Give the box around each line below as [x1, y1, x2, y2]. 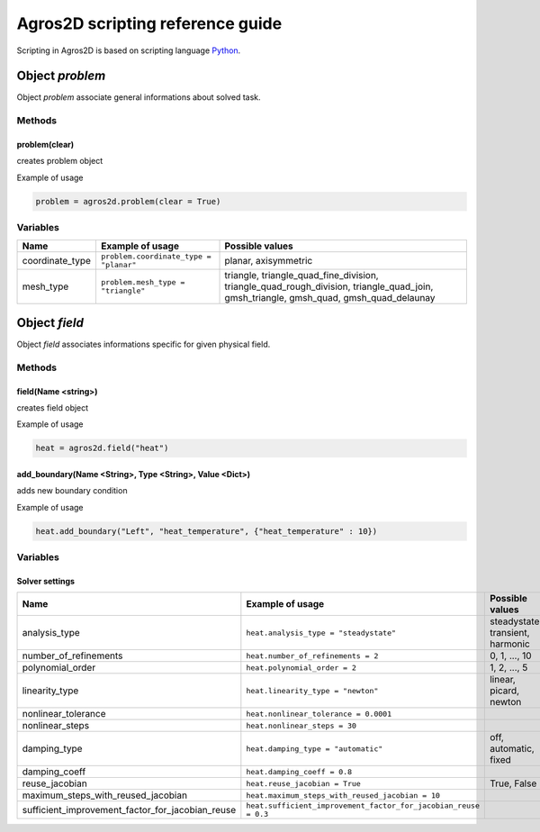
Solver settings [16, 575, 76, 586]
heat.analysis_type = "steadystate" [246, 628, 396, 638]
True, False [489, 777, 537, 790]
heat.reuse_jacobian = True [246, 779, 362, 788]
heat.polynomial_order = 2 [246, 663, 357, 673]
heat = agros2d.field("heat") [35, 443, 169, 454]
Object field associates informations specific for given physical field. [16, 339, 271, 350]
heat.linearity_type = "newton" [246, 685, 379, 695]
